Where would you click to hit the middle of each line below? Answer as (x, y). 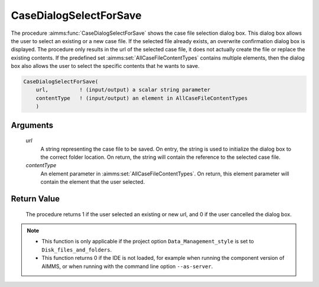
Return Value (35, 199)
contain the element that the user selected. (93, 182)
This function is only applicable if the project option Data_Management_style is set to (148, 242)
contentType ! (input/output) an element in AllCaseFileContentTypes (142, 98)
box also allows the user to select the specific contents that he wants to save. (105, 66)
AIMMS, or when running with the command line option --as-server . (127, 266)
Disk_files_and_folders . (77, 250)
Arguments (32, 125)
